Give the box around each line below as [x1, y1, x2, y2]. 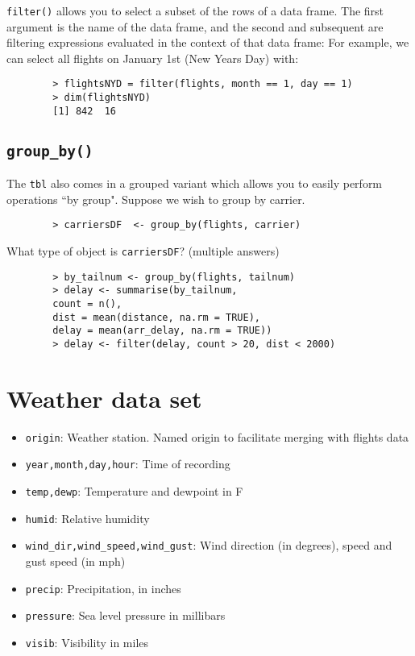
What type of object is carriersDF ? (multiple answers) [6, 243, 280, 259]
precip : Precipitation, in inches [25, 579, 181, 596]
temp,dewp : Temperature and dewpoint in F [25, 483, 243, 500]
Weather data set [6, 381, 202, 414]
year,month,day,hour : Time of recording [25, 455, 230, 472]
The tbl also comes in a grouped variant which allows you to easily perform [6, 175, 383, 192]
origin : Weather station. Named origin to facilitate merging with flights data [25, 428, 409, 445]
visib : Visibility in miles [25, 634, 149, 650]
